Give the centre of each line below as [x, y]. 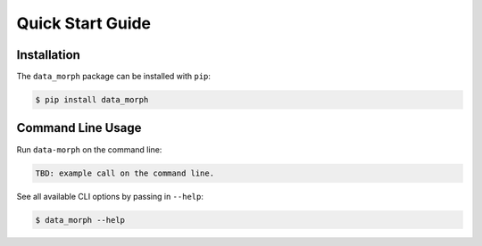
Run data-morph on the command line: [89, 149]
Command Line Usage [79, 128]
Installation [48, 55]
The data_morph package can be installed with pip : [114, 77]
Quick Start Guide [84, 23]
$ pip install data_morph [92, 100]
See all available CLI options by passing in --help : [110, 196]
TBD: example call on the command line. [125, 173]
